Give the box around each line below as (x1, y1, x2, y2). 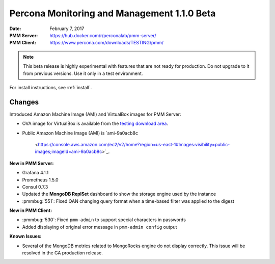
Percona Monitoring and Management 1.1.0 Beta (9, 8, 216, 19)
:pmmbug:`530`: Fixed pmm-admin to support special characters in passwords (22, 217, 186, 223)
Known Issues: (9, 233, 42, 240)
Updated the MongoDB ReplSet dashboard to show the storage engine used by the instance (22, 191, 216, 197)
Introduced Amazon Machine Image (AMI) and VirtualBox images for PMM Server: (9, 111, 181, 117)
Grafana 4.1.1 (22, 170, 49, 176)
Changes (9, 97, 39, 107)
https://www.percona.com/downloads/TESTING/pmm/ (49, 40, 164, 46)
